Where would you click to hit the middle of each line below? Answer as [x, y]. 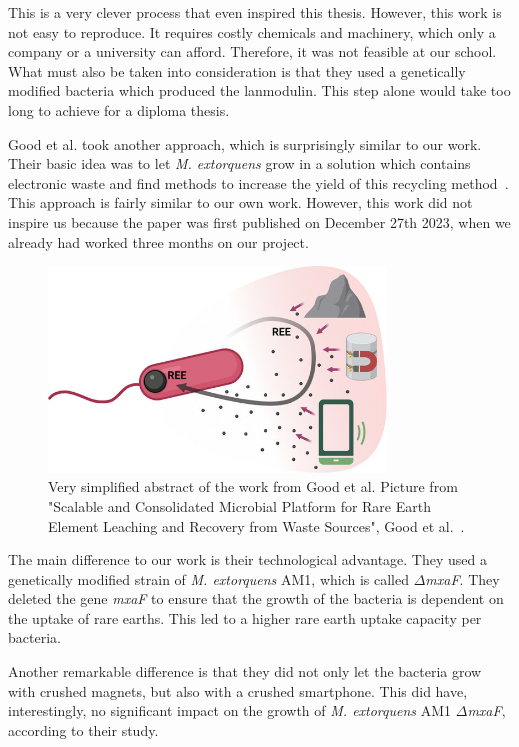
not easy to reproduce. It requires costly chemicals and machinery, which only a [252, 31]
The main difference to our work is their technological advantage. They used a [247, 559]
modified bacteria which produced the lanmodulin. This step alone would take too [259, 90]
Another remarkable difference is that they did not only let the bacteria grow [245, 671]
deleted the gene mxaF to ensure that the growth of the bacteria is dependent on [256, 598]
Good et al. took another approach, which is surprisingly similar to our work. [245, 143]
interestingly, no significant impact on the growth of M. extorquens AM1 [230, 710]
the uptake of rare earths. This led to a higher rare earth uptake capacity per [245, 617]
